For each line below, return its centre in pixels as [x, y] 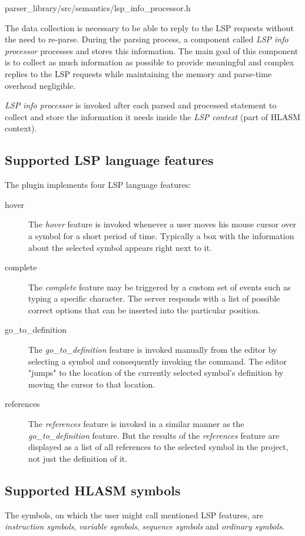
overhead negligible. [40, 85]
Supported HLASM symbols [93, 490]
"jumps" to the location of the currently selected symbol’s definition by [156, 373]
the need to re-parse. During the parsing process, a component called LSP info [147, 39]
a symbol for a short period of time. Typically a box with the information [161, 235]
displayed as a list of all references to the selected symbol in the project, [158, 447]
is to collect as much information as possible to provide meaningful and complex [150, 62]
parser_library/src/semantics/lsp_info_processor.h [98, 8]
